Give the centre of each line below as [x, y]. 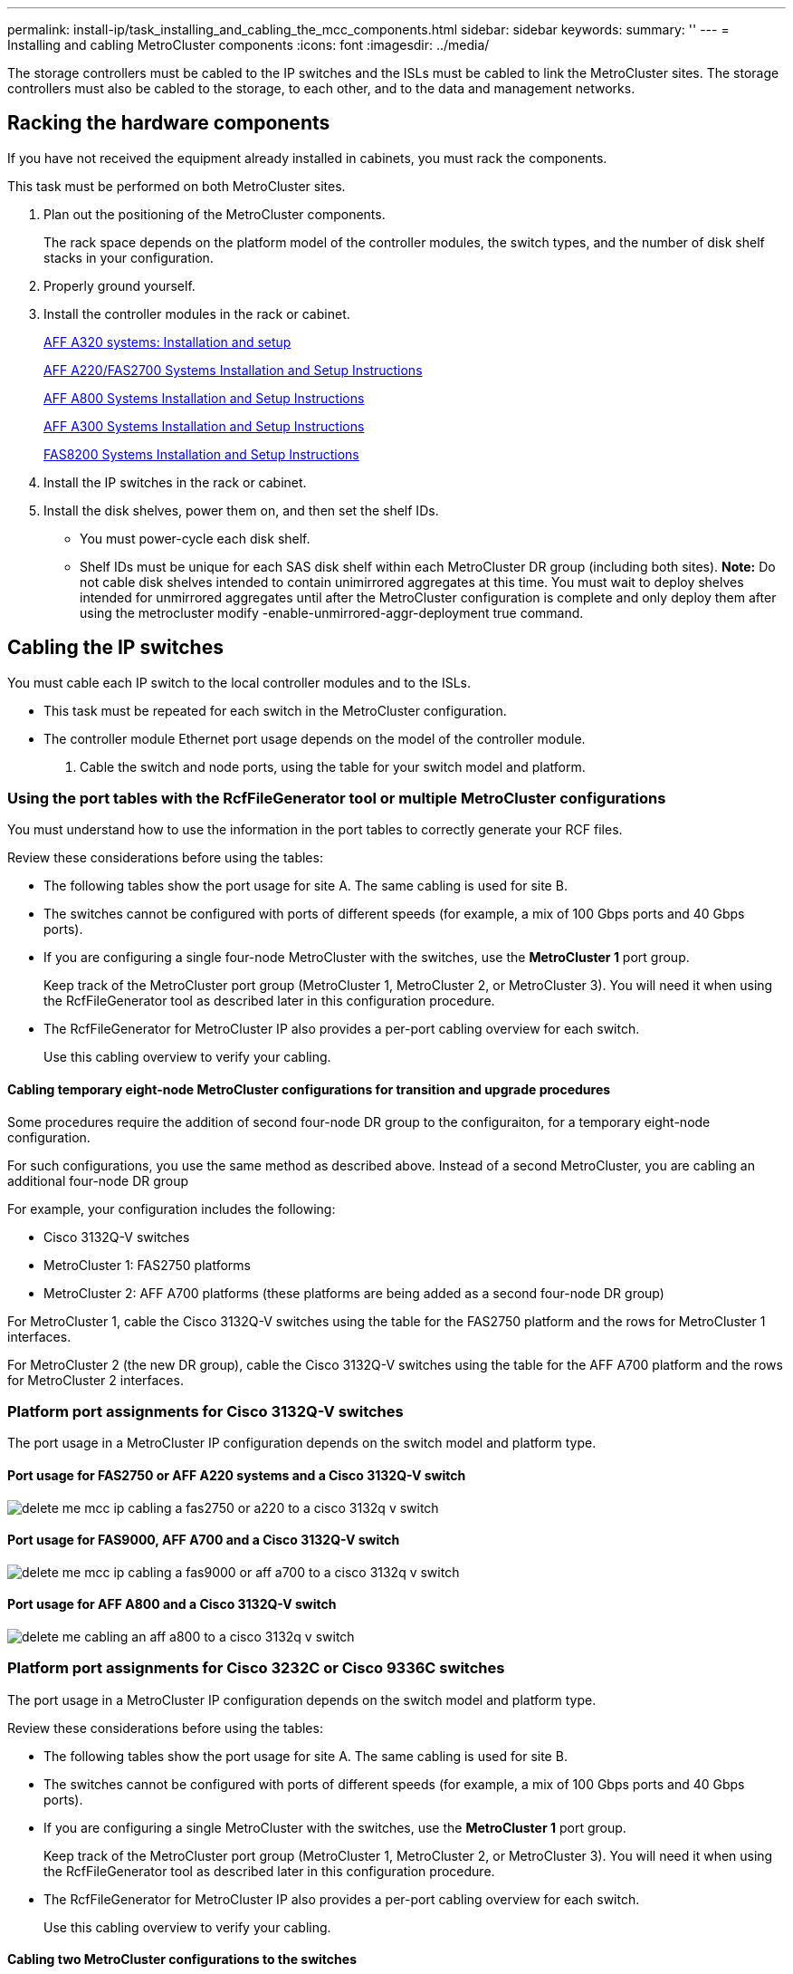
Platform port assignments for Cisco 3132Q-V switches [205, 1412]
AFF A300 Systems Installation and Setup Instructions [204, 426]
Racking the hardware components [169, 123]
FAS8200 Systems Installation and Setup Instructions [201, 454]
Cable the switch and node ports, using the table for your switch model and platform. [333, 766]
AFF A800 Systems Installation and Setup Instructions [204, 398]
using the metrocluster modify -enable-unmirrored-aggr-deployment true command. [332, 612]
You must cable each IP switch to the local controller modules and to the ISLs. [239, 682]
